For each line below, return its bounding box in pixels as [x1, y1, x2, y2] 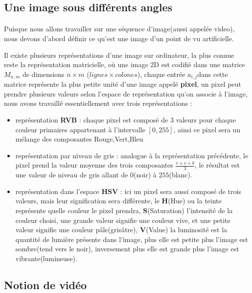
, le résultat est [195, 160, 240, 170]
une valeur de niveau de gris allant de [15, 170, 128, 180]
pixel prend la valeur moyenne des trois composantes [15, 160, 173, 170]
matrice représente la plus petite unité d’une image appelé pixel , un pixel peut [4, 79, 241, 89]
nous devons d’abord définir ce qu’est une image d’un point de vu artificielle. [4, 33, 234, 43]
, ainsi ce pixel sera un [173, 124, 241, 134]
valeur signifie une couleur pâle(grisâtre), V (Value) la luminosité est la [15, 224, 228, 235]
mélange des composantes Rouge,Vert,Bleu [15, 134, 143, 144]
